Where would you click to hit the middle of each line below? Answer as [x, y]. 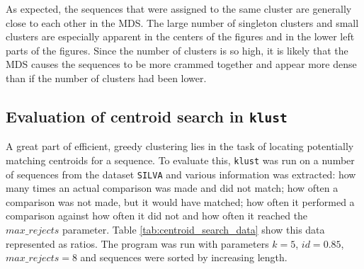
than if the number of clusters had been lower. [106, 78]
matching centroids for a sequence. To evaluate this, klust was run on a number [180, 160]
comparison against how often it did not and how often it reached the [157, 216]
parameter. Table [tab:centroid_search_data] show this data [193, 230]
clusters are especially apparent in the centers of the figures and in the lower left [180, 36]
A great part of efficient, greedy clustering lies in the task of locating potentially [180, 146]
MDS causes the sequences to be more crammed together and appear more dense [181, 64]
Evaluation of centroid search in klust [147, 116]
